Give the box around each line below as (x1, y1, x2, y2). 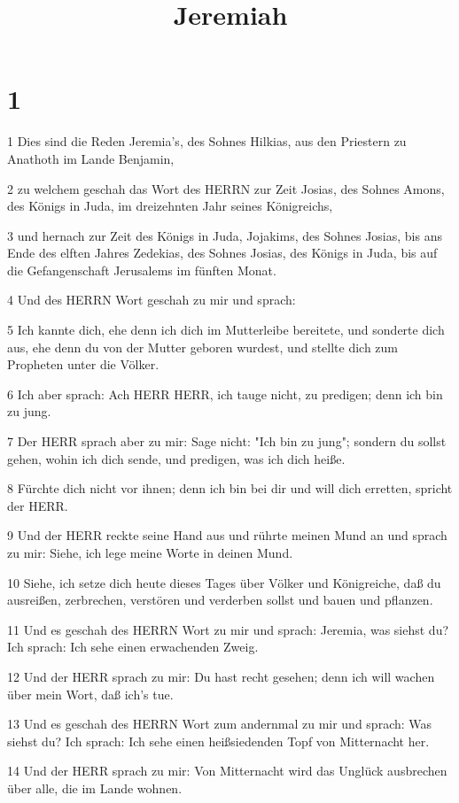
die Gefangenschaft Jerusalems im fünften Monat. (7, 260, 276, 279)
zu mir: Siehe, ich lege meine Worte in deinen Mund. (7, 544, 293, 561)
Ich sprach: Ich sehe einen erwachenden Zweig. (7, 637, 259, 656)
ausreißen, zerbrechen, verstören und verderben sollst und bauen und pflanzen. (7, 591, 433, 609)
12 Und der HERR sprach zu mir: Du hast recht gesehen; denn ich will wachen (7, 667, 435, 685)
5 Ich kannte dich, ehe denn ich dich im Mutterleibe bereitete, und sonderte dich (7, 320, 445, 339)
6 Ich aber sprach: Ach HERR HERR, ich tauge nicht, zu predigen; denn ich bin (7, 384, 443, 403)
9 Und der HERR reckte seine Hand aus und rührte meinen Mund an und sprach (7, 526, 447, 544)
